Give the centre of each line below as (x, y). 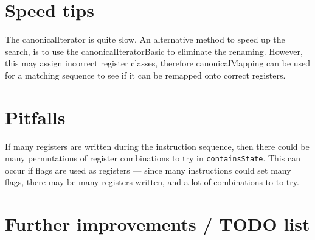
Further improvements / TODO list (157, 224)
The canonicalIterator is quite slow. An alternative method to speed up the (145, 39)
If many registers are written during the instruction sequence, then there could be (157, 146)
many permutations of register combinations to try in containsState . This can (153, 158)
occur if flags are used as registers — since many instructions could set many (148, 170)
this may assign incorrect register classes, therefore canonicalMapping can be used (158, 63)
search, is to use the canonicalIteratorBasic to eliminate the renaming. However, (154, 51)
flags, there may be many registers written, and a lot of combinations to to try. (152, 182)
